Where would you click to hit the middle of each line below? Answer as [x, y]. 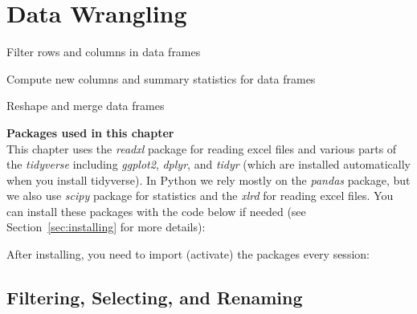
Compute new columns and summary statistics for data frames [161, 78]
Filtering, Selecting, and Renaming [155, 298]
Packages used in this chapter [90, 132]
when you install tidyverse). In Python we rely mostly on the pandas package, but [208, 179]
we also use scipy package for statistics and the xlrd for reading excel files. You [200, 196]
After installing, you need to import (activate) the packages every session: [188, 254]
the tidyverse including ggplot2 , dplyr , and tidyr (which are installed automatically [208, 164]
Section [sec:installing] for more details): [106, 227]
